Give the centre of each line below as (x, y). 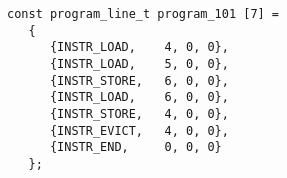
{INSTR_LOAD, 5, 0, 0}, (139, 63)
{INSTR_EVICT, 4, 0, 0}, (139, 130)
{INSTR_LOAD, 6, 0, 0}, (139, 97)
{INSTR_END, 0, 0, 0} (135, 147)
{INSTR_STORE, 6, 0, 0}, (139, 80)
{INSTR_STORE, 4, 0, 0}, (139, 113)
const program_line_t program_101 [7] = (143, 14)
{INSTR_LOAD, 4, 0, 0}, (139, 47)
